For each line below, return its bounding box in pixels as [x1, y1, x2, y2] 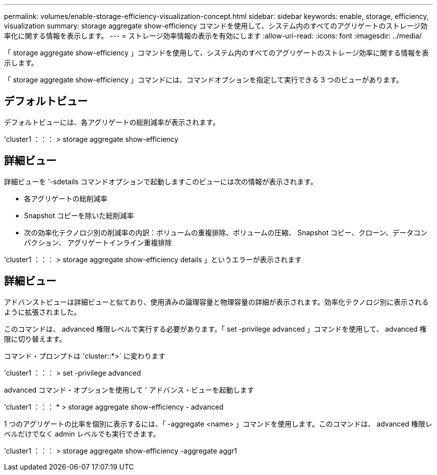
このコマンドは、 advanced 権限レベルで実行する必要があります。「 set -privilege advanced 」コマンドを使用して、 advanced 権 [4, 324, 427, 333]
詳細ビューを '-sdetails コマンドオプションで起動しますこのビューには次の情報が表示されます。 [4, 177, 317, 186]
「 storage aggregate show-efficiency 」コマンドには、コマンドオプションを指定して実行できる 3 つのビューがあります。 [4, 75, 404, 84]
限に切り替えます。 [4, 334, 66, 343]
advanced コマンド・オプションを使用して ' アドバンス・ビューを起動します [4, 385, 254, 394]
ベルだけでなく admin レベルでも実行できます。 [4, 429, 160, 438]
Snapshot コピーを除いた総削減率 [24, 211, 134, 220]
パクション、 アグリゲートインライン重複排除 [24, 238, 172, 247]
